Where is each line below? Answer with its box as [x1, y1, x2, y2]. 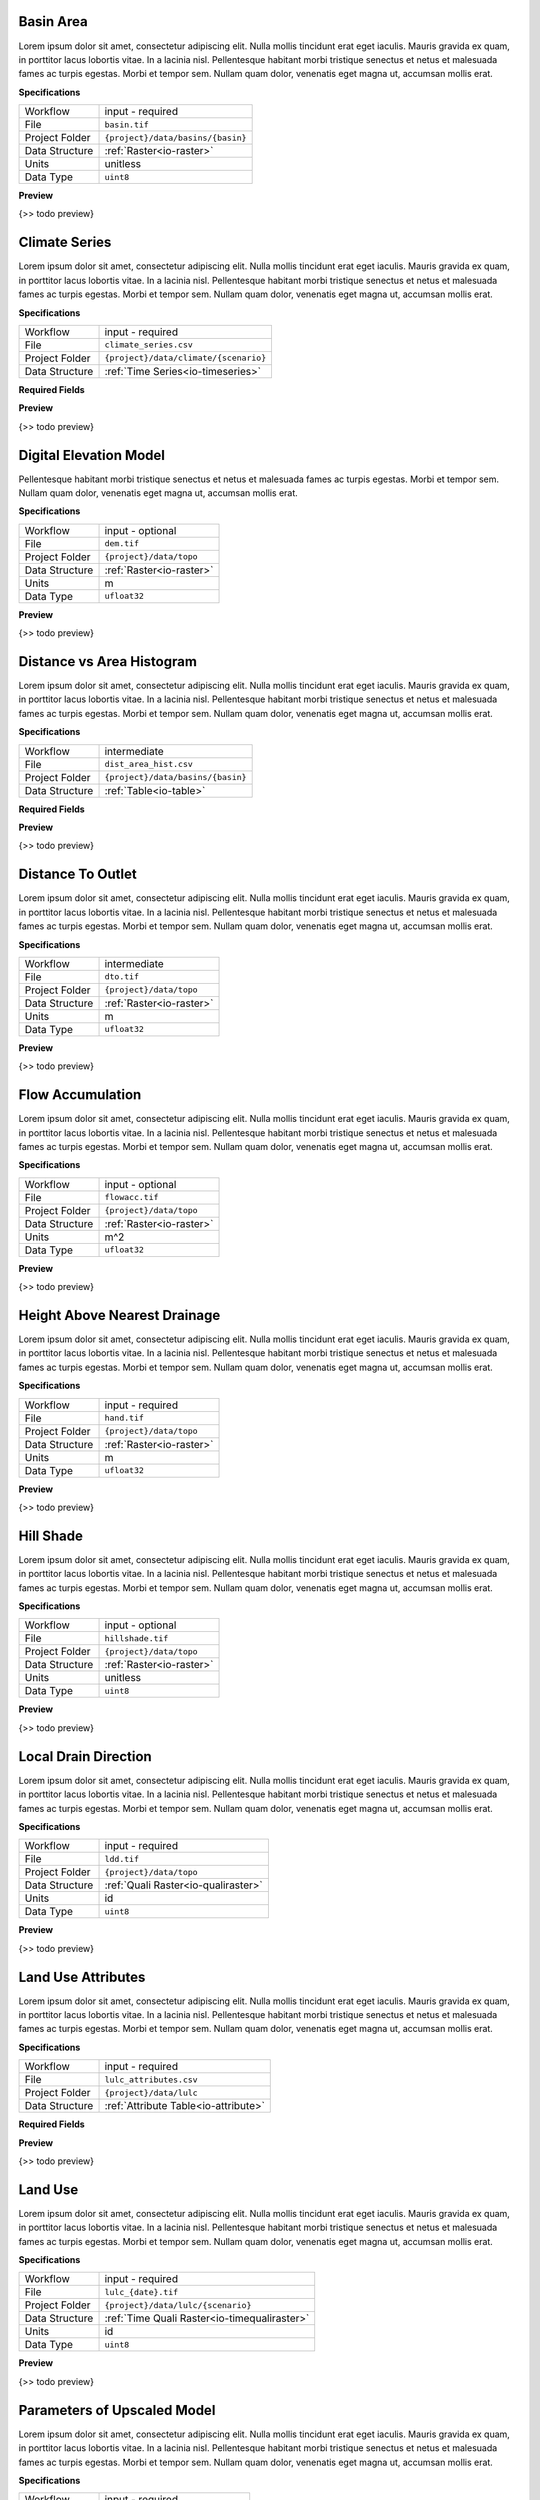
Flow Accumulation [18, 1086, 142, 1104]
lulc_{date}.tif [104, 2286, 179, 2297]
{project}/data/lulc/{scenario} [104, 2300, 252, 2310]
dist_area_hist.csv [104, 759, 194, 770]
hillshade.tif [104, 1633, 169, 1644]
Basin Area [18, 13, 89, 30]
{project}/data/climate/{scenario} [104, 353, 267, 364]
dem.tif [104, 538, 140, 549]
